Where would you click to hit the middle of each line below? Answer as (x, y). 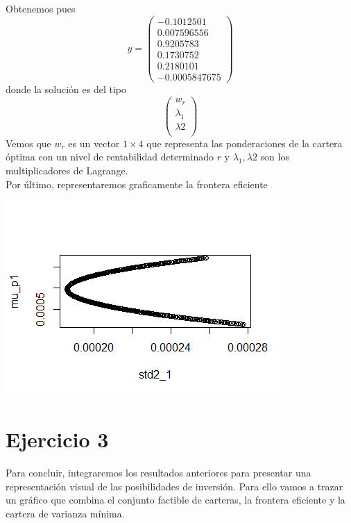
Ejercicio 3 (57, 439)
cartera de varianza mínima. (65, 513)
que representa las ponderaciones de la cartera (245, 143)
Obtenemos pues (41, 8)
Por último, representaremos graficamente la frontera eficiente (137, 184)
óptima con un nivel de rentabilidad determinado (110, 157)
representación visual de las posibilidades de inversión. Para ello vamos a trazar (174, 486)
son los (275, 157)
